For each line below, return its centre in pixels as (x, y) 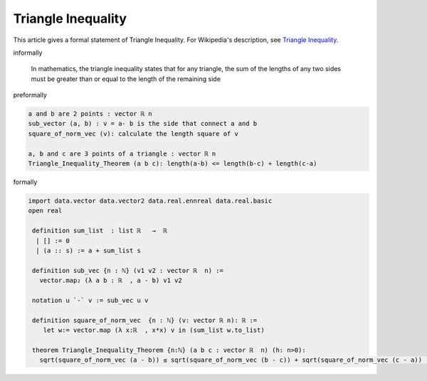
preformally (30, 95)
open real (45, 211)
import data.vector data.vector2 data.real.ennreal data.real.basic (150, 201)
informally (28, 53)
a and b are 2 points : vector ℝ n (90, 114)
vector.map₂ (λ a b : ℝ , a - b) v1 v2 (111, 280)
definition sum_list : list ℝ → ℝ (100, 231)
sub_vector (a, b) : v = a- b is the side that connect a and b (143, 124)
